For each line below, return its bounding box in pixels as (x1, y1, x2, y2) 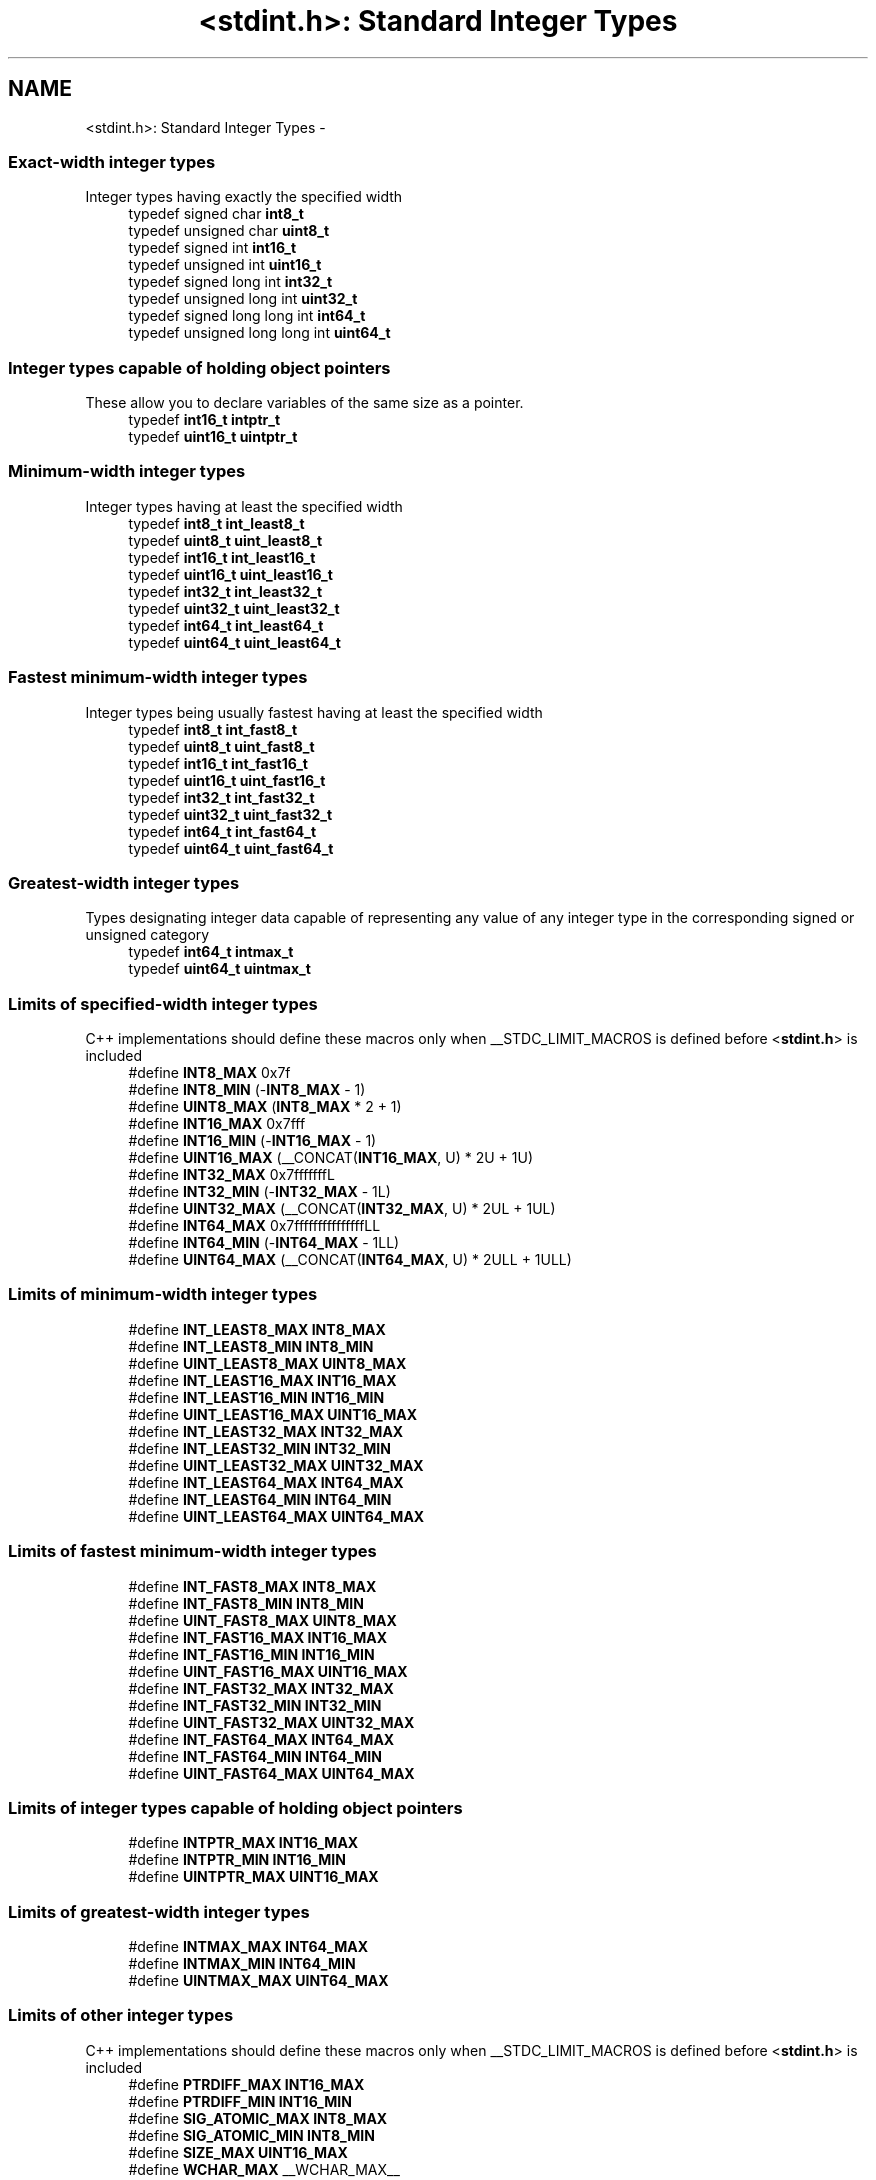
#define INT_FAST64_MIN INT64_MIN (128, 1747, 382, 1765)
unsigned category (85, 926, 210, 944)
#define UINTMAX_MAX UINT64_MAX (128, 1972, 389, 1990)
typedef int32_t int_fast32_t (128, 788, 315, 806)
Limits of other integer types (8, 2005, 234, 2026)
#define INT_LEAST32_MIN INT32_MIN (128, 1439, 391, 1457)
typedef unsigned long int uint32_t (128, 290, 358, 308)
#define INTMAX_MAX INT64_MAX (128, 1938, 368, 1956)
